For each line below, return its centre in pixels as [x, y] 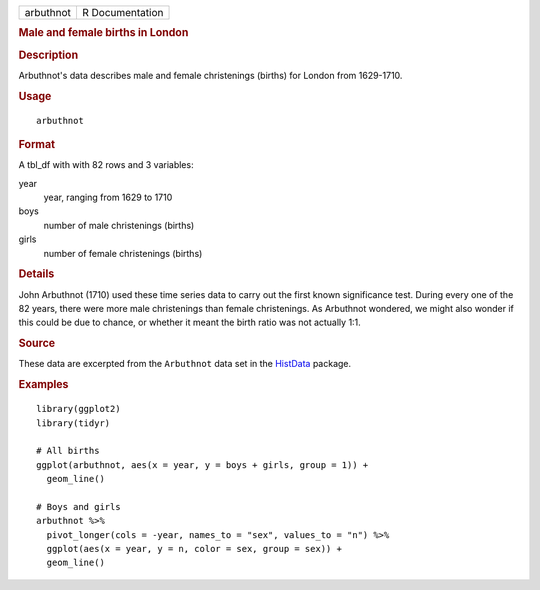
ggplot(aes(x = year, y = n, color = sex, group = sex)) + [194, 549]
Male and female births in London [103, 33]
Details [36, 274]
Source [37, 343]
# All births [68, 451]
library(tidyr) [73, 423]
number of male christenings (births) [119, 225]
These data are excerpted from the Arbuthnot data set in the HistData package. [185, 364]
